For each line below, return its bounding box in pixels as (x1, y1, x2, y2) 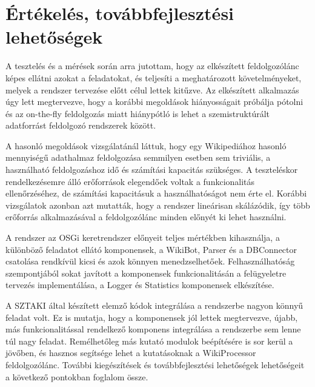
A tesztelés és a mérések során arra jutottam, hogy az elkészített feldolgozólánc (5, 59, 299, 72)
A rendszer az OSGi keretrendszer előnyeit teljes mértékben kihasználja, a (5, 231, 280, 244)
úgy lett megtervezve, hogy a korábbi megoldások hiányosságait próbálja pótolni (5, 95, 303, 108)
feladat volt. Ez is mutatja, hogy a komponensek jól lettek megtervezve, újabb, (5, 311, 298, 323)
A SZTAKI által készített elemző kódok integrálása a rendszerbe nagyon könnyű (5, 299, 303, 311)
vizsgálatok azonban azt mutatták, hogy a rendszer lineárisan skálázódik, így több (5, 198, 310, 211)
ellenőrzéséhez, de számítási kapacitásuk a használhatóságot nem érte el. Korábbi (5, 187, 307, 200)
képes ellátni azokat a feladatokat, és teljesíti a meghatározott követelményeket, (5, 71, 302, 84)
